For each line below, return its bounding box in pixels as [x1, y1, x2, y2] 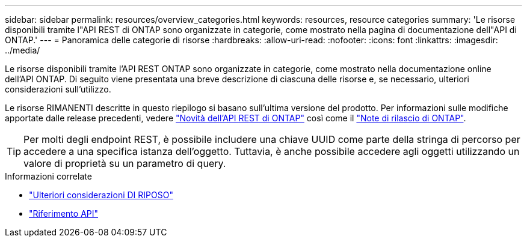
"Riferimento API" [29, 208, 99, 219]
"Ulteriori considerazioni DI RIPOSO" [29, 190, 173, 200]
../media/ [5, 45, 40, 55]
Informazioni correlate [5, 171, 92, 181]
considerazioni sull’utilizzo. [5, 84, 111, 94]
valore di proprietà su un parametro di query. [23, 157, 226, 169]
